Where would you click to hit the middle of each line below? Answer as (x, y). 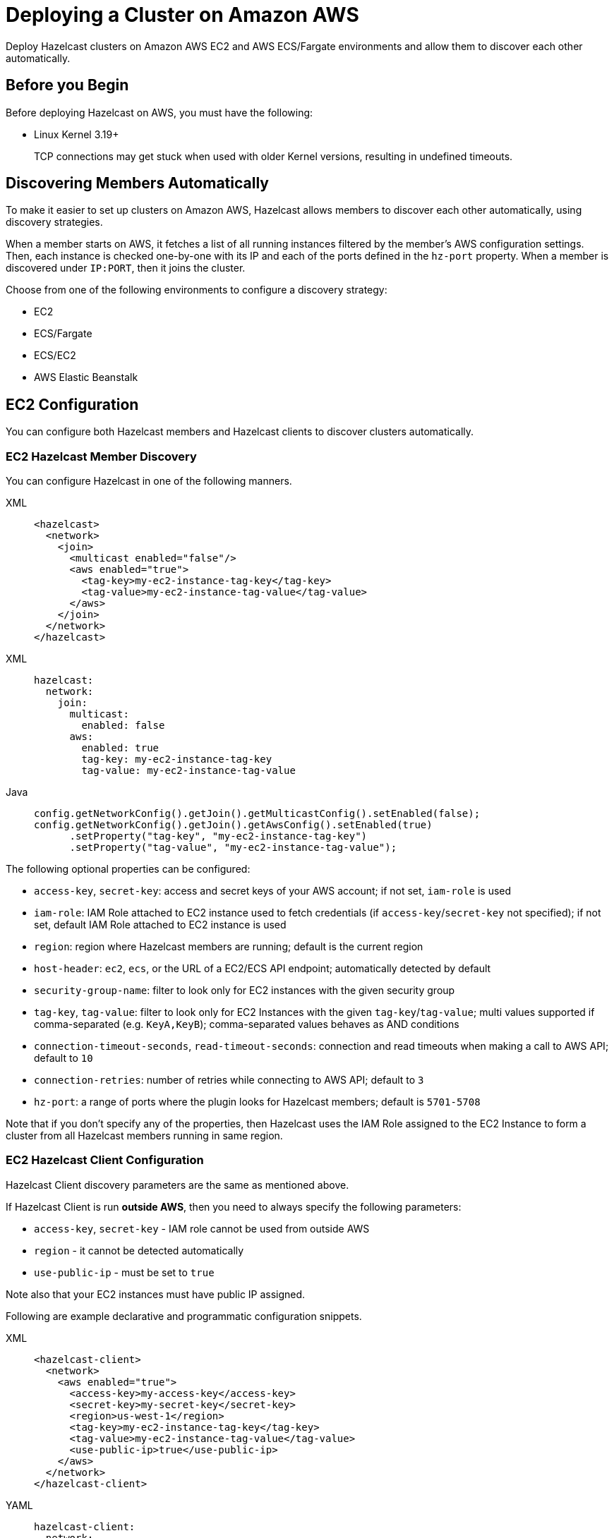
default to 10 (64, 1058)
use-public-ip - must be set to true (124, 1272)
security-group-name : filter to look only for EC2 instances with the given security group (245, 991)
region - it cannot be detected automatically (139, 1250)
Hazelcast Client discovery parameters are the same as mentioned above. (177, 1185)
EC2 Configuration (72, 404)
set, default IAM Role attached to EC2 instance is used (160, 925)
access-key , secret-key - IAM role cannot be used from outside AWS (202, 1228)
